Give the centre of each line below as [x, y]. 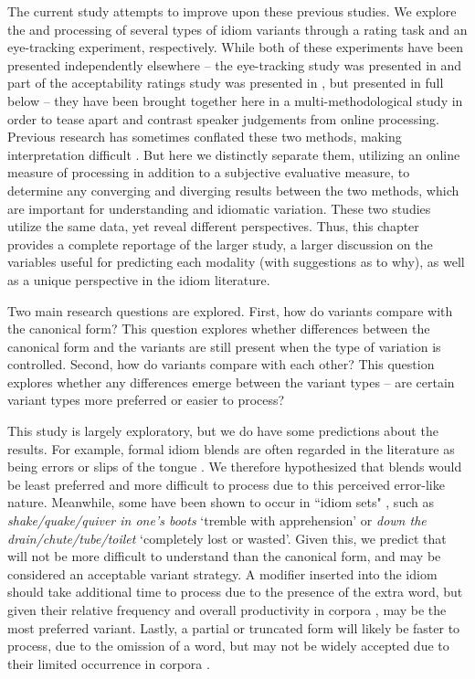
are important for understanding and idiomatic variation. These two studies [219, 208]
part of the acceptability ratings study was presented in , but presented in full [226, 83]
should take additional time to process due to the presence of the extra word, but [235, 592]
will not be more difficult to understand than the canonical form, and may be [224, 556]
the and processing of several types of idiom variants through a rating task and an [237, 29]
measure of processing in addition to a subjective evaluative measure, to [209, 172]
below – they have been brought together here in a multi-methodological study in [235, 100]
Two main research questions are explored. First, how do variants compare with [230, 310]
